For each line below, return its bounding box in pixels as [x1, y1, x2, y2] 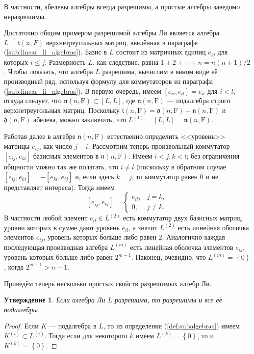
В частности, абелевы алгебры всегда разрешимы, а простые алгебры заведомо [4, 1, 240, 11]
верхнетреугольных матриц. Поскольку [4, 105, 120, 115]
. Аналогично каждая [162, 232, 225, 242]
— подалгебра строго [167, 95, 230, 106]
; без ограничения [186, 151, 240, 161]
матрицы [4, 140, 30, 151]
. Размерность [45, 56, 86, 67]
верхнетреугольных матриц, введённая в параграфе [46, 37, 198, 47]
